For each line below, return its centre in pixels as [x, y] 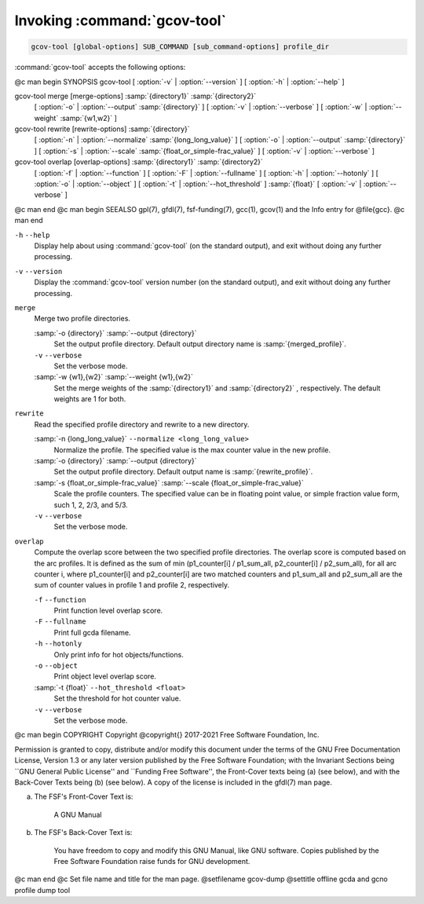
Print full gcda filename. [92, 632]
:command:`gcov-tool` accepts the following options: [100, 68]
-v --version [38, 271]
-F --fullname [60, 622]
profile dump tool [42, 890]
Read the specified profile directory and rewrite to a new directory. [142, 424]
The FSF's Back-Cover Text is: [83, 833]
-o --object [56, 666]
